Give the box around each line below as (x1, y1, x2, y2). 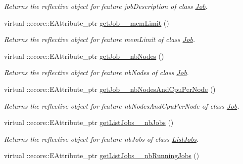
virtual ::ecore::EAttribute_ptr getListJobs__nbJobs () (4, 117, 174, 127)
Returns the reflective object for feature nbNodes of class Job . (4, 67, 189, 78)
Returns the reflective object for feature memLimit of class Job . (4, 34, 195, 44)
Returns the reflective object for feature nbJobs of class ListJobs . (4, 133, 199, 144)
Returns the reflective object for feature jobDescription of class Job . (4, 1, 208, 11)
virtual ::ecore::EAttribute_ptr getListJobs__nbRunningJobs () (4, 150, 199, 161)
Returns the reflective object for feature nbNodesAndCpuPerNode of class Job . (4, 100, 240, 111)
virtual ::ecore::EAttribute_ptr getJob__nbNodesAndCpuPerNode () (4, 83, 216, 94)
